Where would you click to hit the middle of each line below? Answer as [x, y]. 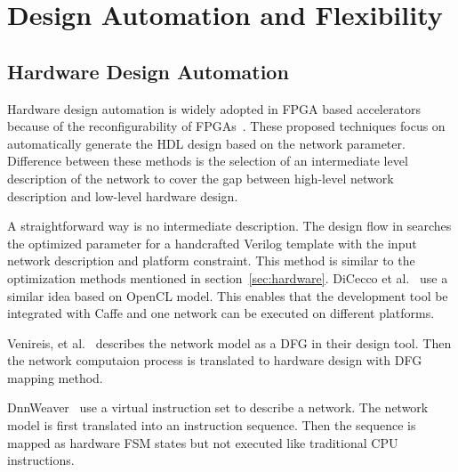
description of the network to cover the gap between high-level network [201, 178]
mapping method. [55, 377]
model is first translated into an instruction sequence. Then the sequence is [212, 425]
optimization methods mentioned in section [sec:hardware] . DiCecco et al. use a [228, 277]
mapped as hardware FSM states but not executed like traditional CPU [203, 442]
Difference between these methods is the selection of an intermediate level [208, 161]
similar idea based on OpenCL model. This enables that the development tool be [228, 295]
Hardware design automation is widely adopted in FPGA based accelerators [214, 108]
